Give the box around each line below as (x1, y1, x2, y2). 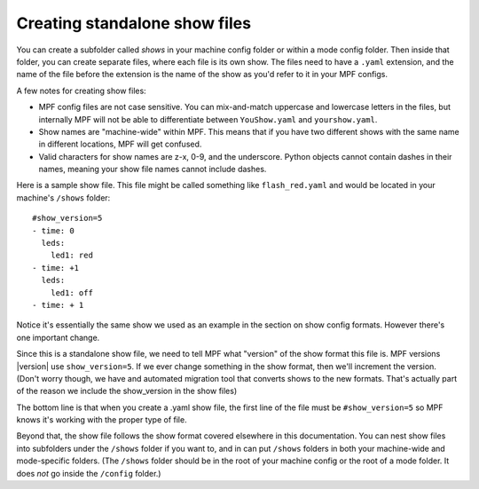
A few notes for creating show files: (16, 85, 146, 96)
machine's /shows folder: (16, 192, 111, 203)
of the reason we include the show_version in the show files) (16, 386, 238, 397)
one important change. (16, 332, 100, 343)
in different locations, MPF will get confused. (38, 138, 202, 150)
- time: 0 (32, 225, 75, 235)
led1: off (50, 288, 93, 297)
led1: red (50, 250, 93, 261)
